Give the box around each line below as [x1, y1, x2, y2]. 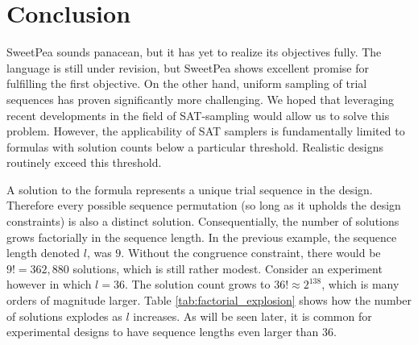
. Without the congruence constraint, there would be [121, 244, 381, 261]
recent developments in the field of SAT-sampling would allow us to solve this [6, 106, 390, 123]
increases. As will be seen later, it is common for [133, 307, 372, 324]
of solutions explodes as [6, 307, 122, 324]
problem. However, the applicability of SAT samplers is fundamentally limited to [6, 123, 405, 139]
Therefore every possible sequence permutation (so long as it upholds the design [6, 197, 401, 214]
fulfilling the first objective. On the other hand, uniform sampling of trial [6, 75, 367, 92]
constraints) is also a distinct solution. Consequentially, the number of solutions [6, 213, 399, 230]
